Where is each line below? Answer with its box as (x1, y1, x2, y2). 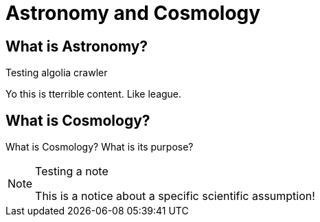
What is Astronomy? (5, 37, 148, 55)
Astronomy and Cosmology (5, 1, 261, 25)
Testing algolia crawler (5, 67, 108, 79)
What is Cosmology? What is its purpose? (5, 141, 194, 153)
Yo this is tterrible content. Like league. (5, 88, 182, 100)
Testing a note (35, 164, 108, 179)
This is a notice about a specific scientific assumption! (35, 189, 315, 203)
